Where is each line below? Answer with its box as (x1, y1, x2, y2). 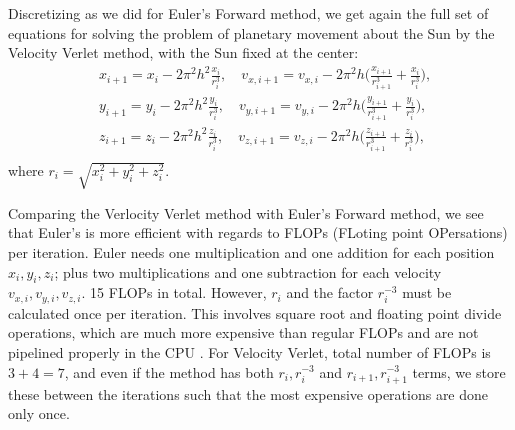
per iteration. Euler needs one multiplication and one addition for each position (8, 241, 495, 262)
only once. (8, 403, 70, 424)
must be (402, 282, 452, 303)
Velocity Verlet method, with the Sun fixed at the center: (8, 42, 359, 63)
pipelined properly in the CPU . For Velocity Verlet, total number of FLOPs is (8, 341, 491, 362)
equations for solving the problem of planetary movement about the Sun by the (8, 22, 495, 43)
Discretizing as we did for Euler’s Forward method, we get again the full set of (8, 3, 489, 23)
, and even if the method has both (64, 361, 274, 382)
